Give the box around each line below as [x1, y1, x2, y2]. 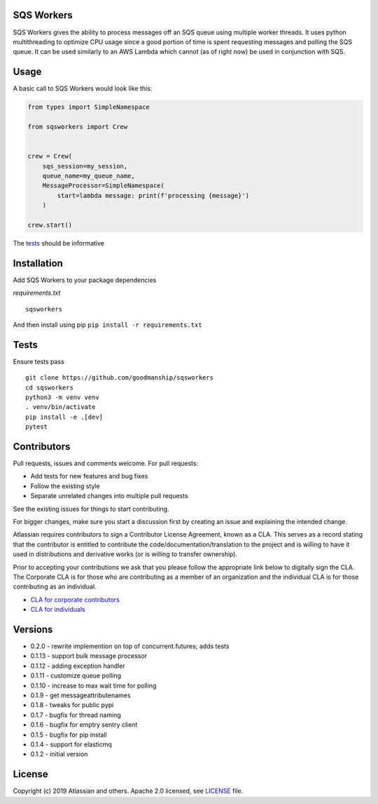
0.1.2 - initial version [30, 750, 88, 758]
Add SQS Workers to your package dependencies [13, 276, 157, 284]
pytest [25, 423, 48, 431]
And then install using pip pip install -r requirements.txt [13, 320, 202, 329]
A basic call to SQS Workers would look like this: [13, 84, 153, 93]
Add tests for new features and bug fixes [30, 472, 148, 481]
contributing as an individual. [13, 582, 97, 591]
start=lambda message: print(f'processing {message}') [57, 192, 250, 199]
